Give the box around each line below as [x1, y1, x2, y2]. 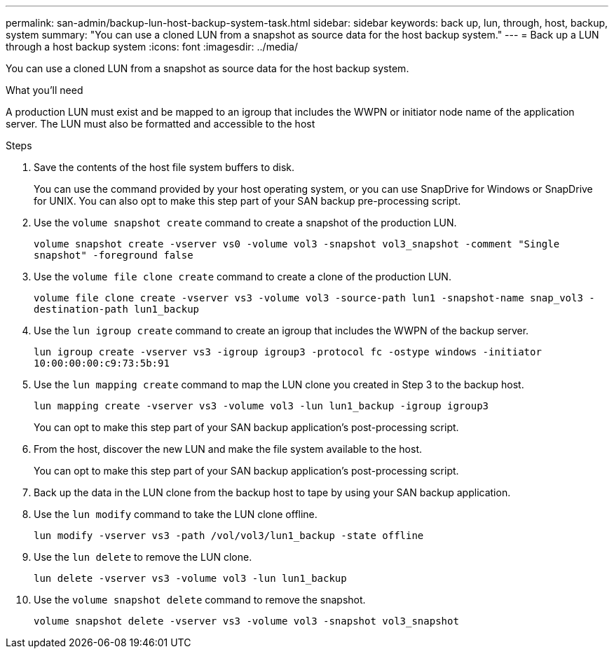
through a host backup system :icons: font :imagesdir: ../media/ [6, 41, 298, 53]
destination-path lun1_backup [34, 304, 200, 315]
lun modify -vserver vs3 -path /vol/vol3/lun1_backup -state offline [34, 530, 424, 541]
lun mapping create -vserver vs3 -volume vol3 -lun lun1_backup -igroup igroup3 [34, 400, 489, 411]
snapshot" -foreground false [34, 250, 193, 261]
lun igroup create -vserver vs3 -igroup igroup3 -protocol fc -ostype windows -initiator [34, 346, 542, 357]
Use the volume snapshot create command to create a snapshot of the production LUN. [34, 217, 457, 229]
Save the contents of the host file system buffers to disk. [34, 161, 295, 173]
